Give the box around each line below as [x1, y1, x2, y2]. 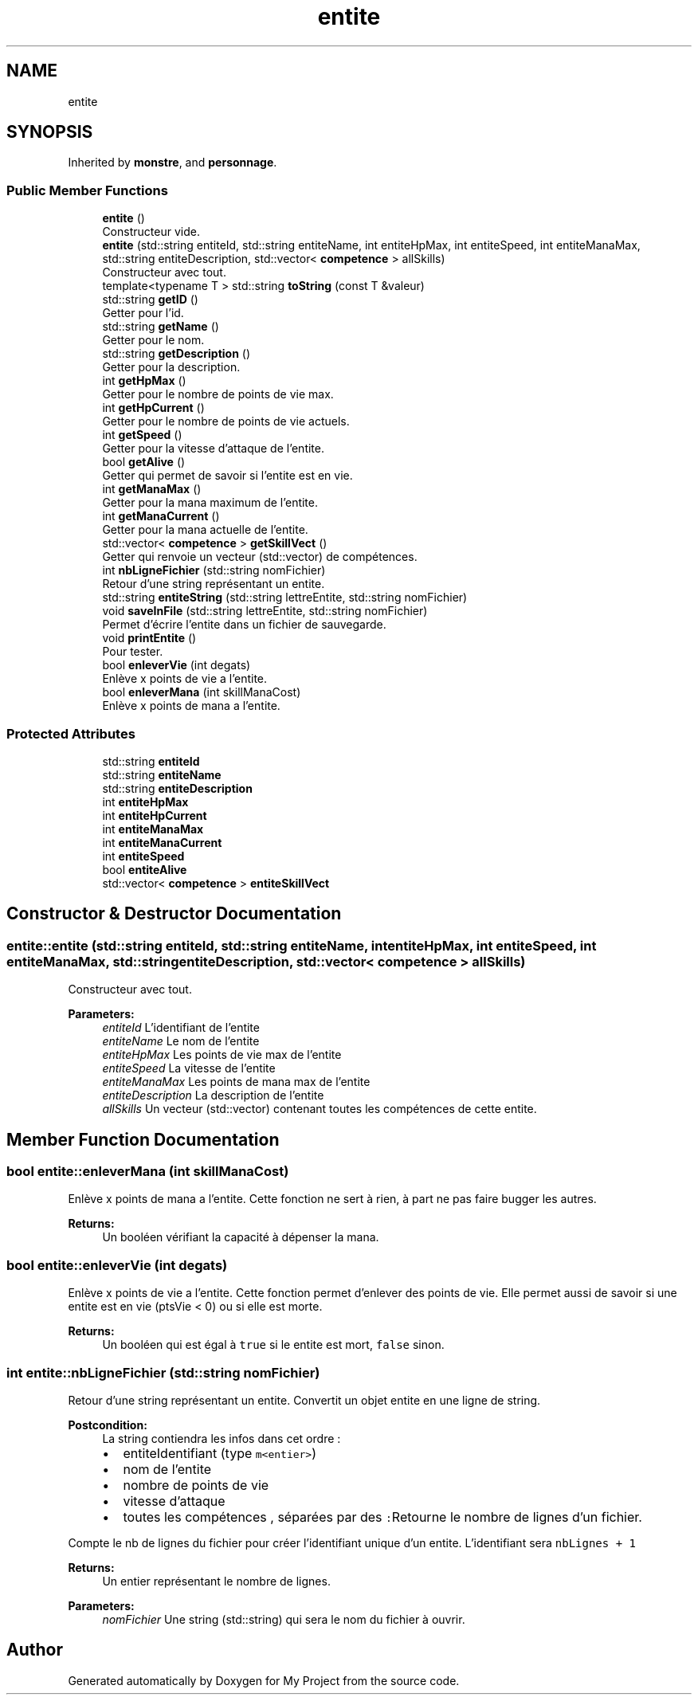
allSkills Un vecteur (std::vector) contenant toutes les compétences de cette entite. [102, 1102, 537, 1116]
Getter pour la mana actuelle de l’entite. [102, 523, 308, 537]
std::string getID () [102, 292, 198, 307]
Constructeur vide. [102, 225, 200, 239]
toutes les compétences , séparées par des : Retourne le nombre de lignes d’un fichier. [123, 1508, 642, 1525]
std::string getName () [102, 319, 219, 334]
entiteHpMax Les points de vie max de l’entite [102, 1048, 342, 1062]
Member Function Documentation [6, 1129, 280, 1150]
